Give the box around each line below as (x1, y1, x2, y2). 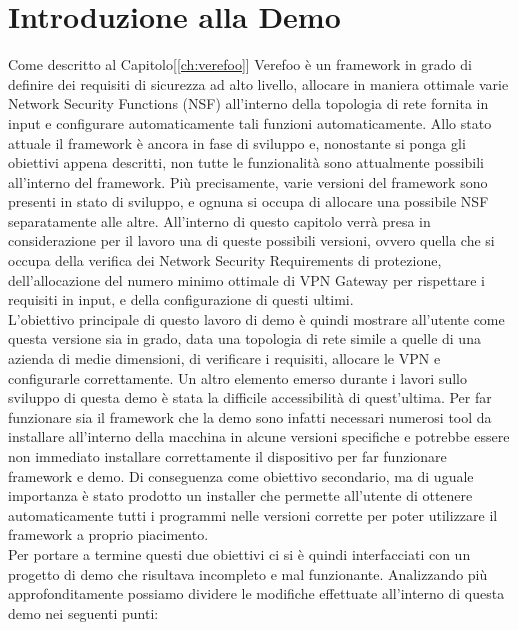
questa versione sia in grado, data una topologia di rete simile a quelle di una (8, 328, 481, 349)
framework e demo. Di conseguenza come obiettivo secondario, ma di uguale (8, 465, 474, 486)
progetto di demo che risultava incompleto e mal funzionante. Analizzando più (8, 563, 488, 584)
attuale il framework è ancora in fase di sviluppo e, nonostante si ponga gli (8, 132, 466, 153)
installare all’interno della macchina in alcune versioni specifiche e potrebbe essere (8, 426, 510, 447)
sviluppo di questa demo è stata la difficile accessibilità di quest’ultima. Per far (8, 387, 492, 408)
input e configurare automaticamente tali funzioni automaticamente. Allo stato (8, 112, 492, 133)
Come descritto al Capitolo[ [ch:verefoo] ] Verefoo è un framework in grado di (8, 54, 472, 75)
